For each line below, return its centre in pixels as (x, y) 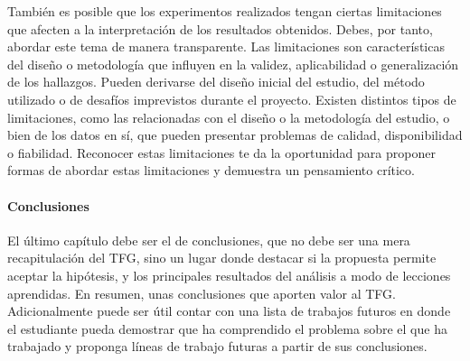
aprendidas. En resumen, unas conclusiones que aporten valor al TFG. (202, 293)
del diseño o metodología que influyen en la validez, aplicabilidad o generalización (233, 64)
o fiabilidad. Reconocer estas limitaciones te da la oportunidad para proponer (221, 152)
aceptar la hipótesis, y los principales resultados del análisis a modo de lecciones (229, 275)
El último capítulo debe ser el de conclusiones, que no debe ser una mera (209, 240)
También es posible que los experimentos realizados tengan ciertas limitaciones (225, 11)
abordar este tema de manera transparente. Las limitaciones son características (226, 46)
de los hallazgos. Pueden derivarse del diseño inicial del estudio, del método (216, 82)
